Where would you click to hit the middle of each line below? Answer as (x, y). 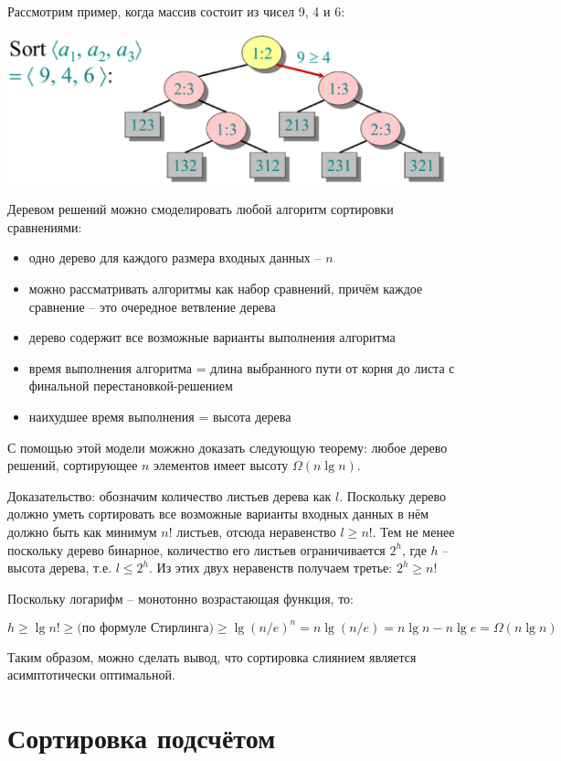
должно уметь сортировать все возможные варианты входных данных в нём (218, 514)
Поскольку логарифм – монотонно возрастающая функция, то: (181, 598)
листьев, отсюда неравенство (256, 531)
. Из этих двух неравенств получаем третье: (271, 568)
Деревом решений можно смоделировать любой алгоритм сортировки (201, 209)
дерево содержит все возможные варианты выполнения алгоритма (212, 337)
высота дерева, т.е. (60, 568)
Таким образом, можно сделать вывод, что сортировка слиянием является (212, 656)
